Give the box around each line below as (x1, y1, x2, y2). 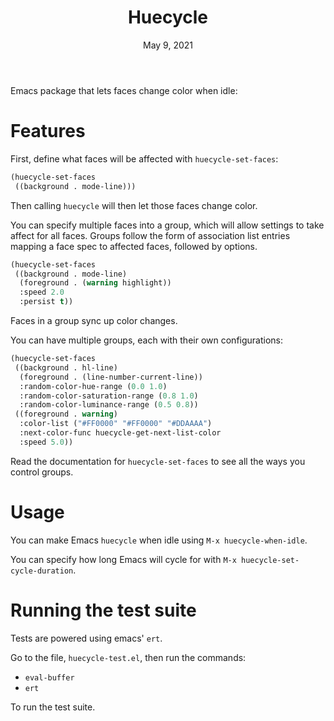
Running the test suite (10, 599, 197, 621)
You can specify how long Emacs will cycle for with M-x (10, 553, 237, 565)
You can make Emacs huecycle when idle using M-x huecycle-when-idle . (10, 534, 308, 546)
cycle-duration (10, 566, 74, 576)
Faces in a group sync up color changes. (10, 315, 178, 326)
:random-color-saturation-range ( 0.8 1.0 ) (19, 391, 199, 401)
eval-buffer (24, 672, 75, 683)
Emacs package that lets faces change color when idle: (10, 84, 238, 96)
